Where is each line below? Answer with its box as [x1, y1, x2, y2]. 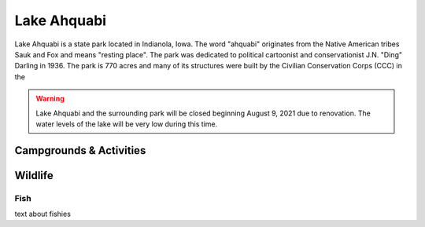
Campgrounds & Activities [14, 144, 146, 157]
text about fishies [14, 209, 71, 219]
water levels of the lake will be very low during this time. [35, 119, 218, 129]
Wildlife [14, 169, 54, 182]
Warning [35, 94, 65, 104]
